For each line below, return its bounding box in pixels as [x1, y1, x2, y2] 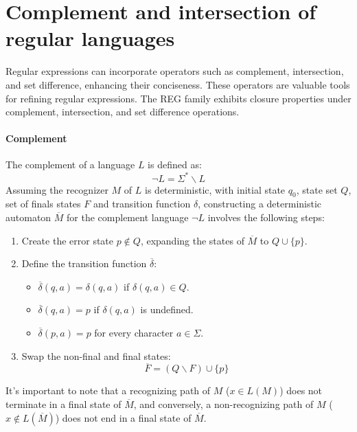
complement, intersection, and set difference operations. [5, 104, 240, 119]
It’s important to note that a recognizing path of [5, 383, 211, 398]
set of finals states [5, 196, 81, 211]
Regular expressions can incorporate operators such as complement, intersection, [5, 64, 344, 78]
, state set [296, 182, 338, 196]
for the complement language [67, 209, 189, 224]
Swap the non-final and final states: [21, 348, 171, 363]
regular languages [5, 24, 175, 52]
